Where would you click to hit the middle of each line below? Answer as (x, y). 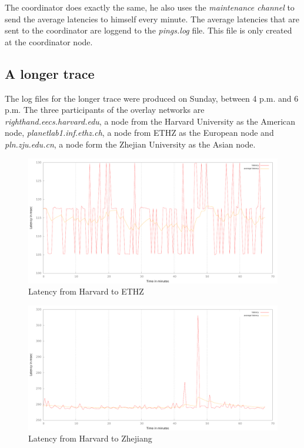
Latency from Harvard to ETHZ (86, 291)
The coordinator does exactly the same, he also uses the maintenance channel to (150, 7)
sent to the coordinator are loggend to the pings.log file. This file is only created (148, 30)
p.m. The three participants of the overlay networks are (105, 110)
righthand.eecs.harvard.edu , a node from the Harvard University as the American (150, 121)
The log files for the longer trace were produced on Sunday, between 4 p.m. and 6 (152, 98)
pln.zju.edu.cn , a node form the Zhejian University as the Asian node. (130, 144)
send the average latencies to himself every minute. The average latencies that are (152, 19)
